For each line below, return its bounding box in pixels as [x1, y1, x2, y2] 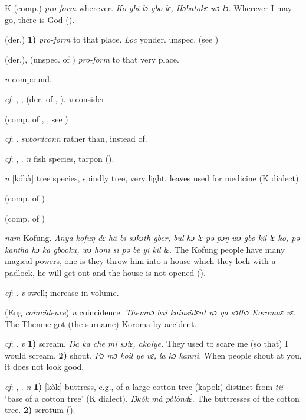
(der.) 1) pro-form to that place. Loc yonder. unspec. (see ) [5, 33, 219, 45]
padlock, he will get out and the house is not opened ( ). [5, 266, 206, 278]
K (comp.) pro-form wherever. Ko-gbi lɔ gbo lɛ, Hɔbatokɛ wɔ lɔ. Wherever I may [5, 2, 292, 14]
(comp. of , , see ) [5, 112, 68, 125]
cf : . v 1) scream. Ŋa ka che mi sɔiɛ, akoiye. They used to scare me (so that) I [5, 337, 288, 350]
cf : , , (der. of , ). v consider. [5, 92, 107, 105]
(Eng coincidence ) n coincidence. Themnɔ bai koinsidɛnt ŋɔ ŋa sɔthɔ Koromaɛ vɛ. [5, 306, 296, 318]
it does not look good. [5, 360, 84, 373]
